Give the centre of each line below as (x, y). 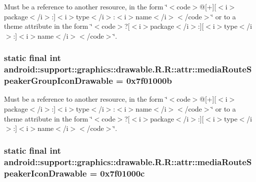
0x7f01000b (149, 81)
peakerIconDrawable (46, 173)
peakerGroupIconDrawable (59, 81)
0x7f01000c (123, 173)
